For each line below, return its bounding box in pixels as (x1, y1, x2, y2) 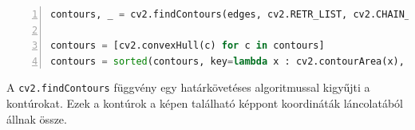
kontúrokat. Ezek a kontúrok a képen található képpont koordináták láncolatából (6, 95, 403, 112)
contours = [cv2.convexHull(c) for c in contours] (50, 40, 325, 52)
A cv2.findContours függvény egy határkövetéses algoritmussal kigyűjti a (6, 79, 370, 96)
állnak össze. (6, 110, 67, 127)
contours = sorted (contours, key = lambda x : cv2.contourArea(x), (50, 55, 405, 67)
